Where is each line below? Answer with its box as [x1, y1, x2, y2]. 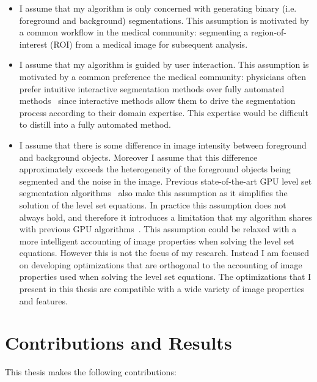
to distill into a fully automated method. [19, 118, 172, 131]
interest [19, 37, 48, 50]
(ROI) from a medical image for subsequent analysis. [50, 37, 248, 50]
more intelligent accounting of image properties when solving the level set [19, 234, 294, 247]
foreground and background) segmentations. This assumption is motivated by [19, 13, 309, 26]
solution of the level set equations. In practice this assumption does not [19, 198, 286, 211]
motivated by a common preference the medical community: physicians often [19, 70, 306, 83]
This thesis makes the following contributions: [5, 365, 177, 378]
